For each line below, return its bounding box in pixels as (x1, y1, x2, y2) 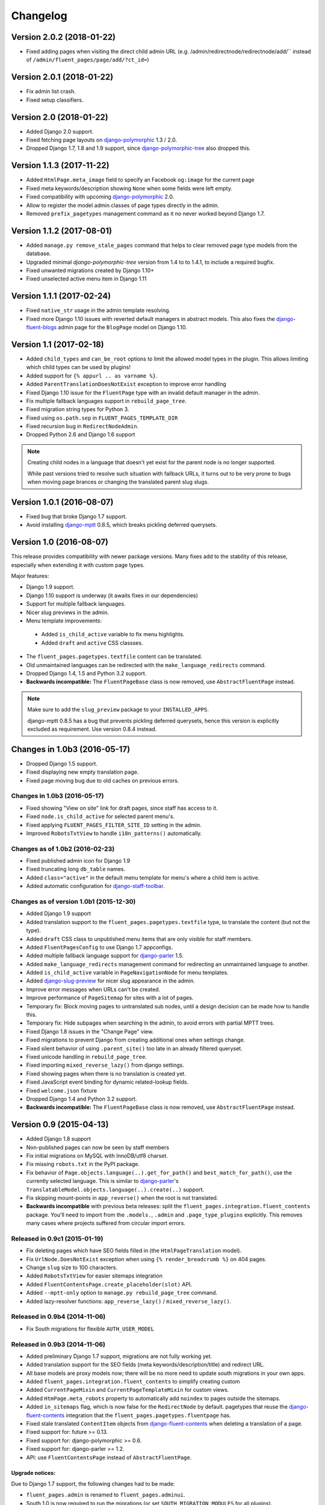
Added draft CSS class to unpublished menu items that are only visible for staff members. (26, 935, 253, 942)
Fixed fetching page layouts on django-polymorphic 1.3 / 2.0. (26, 136, 178, 144)
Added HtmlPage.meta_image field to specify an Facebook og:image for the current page (26, 176, 255, 184)
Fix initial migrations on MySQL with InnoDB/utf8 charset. (26, 1152, 169, 1159)
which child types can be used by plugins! (26, 364, 131, 371)
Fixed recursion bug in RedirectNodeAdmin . (26, 423, 139, 430)
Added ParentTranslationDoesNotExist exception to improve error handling (26, 380, 227, 388)
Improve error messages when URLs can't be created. (26, 985, 161, 993)
